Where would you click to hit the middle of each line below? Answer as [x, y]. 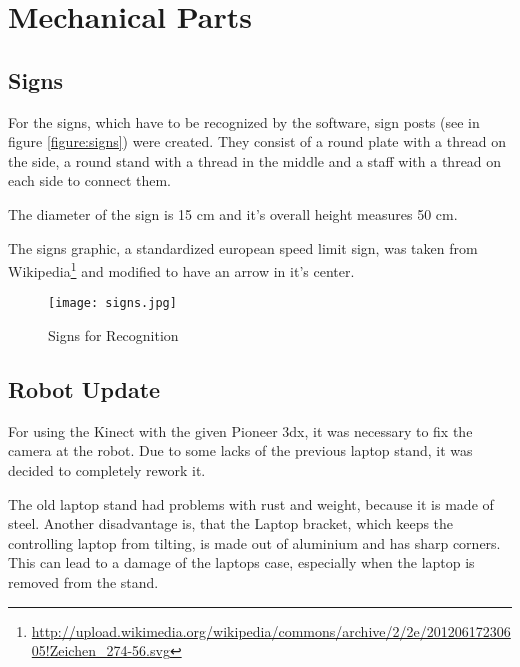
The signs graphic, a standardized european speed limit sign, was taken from [243, 247]
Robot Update [84, 389]
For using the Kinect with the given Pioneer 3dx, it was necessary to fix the [240, 430]
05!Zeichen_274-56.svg [100, 650]
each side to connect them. [89, 180]
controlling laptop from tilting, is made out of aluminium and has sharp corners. [254, 542]
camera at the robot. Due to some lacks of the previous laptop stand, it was [240, 450]
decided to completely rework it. [107, 470]
